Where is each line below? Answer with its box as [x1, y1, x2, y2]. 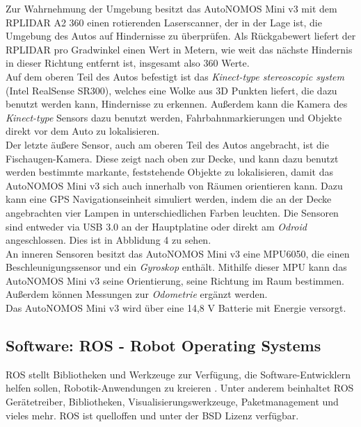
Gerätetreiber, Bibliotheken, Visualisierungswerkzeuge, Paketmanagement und [6, 394, 339, 409]
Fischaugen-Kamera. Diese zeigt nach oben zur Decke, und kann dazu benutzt [6, 151, 339, 165]
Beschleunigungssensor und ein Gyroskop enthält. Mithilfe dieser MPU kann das [6, 260, 347, 274]
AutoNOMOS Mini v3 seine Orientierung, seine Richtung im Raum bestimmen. [6, 273, 344, 287]
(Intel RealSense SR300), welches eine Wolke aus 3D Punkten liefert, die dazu [6, 83, 337, 97]
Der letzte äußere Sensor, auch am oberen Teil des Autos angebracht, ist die [6, 137, 329, 151]
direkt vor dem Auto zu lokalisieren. [6, 124, 160, 138]
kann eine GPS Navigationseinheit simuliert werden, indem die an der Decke [6, 192, 332, 206]
